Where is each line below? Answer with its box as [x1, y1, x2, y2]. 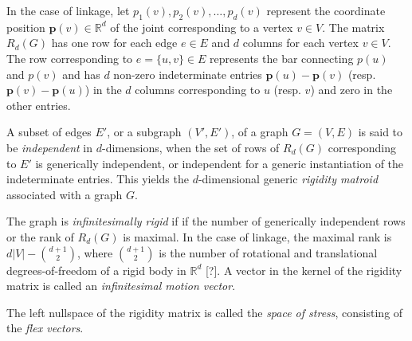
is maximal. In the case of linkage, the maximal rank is [123, 228, 392, 245]
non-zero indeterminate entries [113, 65, 262, 82]
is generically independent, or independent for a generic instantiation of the [35, 155, 404, 171]
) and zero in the [310, 81, 393, 98]
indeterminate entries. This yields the [6, 170, 189, 187]
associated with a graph [6, 186, 123, 202]
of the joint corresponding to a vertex [110, 18, 293, 35]
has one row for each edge [51, 34, 178, 51]
